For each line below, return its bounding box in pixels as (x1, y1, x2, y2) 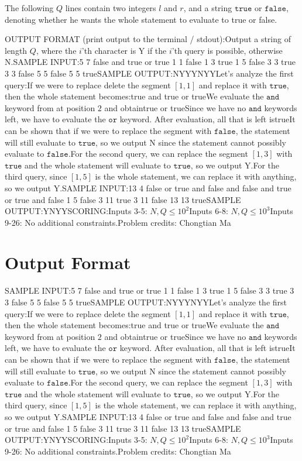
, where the (36, 44, 77, 56)
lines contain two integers (65, 2, 156, 13)
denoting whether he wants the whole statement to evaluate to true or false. (5, 13, 277, 25)
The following (5, 2, 54, 13)
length (5, 44, 28, 56)
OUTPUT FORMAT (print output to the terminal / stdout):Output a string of (5, 33, 291, 45)
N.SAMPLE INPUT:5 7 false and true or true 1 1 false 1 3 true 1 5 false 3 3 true (5, 56, 296, 68)
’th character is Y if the (81, 44, 167, 56)
